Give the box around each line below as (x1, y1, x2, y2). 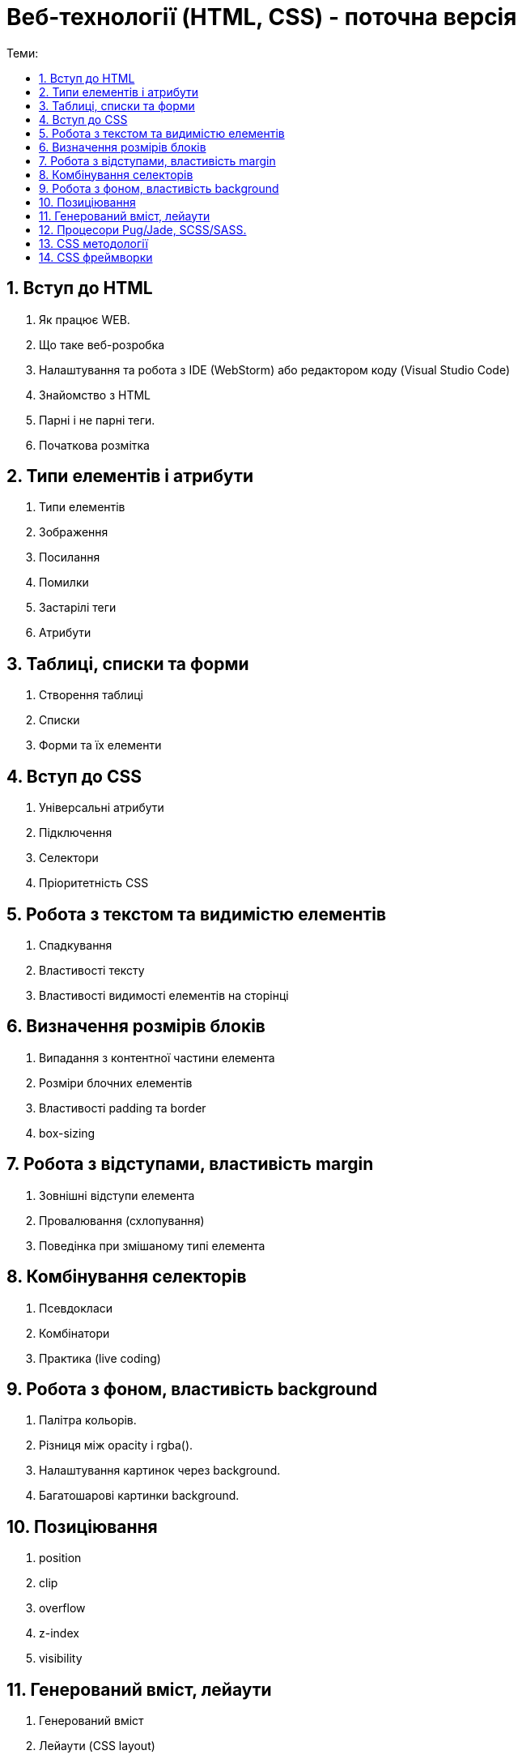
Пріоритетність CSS (39, 876, 149, 890)
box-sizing (39, 1125, 95, 1140)
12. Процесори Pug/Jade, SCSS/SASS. (39, 222, 247, 237)
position (39, 1551, 82, 1565)
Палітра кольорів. (39, 1413, 137, 1428)
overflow (39, 1601, 86, 1616)
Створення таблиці (39, 688, 143, 702)
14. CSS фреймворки (39, 250, 153, 264)
